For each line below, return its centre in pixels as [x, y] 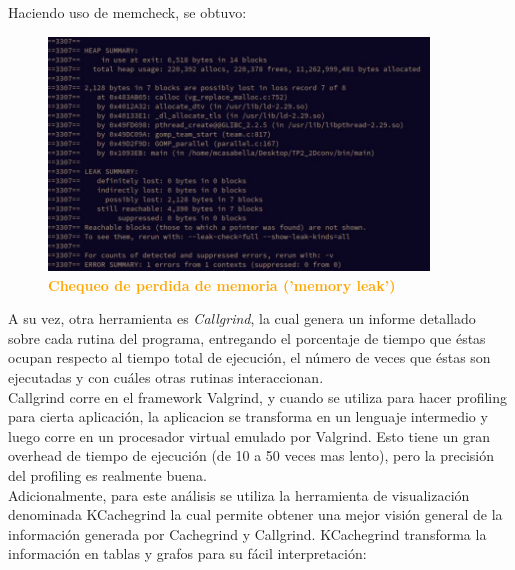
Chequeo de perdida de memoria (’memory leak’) [222, 284]
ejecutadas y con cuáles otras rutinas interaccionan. [166, 377]
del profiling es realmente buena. [107, 474]
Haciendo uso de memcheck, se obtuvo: [127, 12]
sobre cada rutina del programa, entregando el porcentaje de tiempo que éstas [247, 337]
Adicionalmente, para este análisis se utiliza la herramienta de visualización [239, 494]
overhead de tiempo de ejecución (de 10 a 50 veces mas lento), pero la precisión [251, 455]
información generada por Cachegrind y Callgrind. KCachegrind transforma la [247, 533]
